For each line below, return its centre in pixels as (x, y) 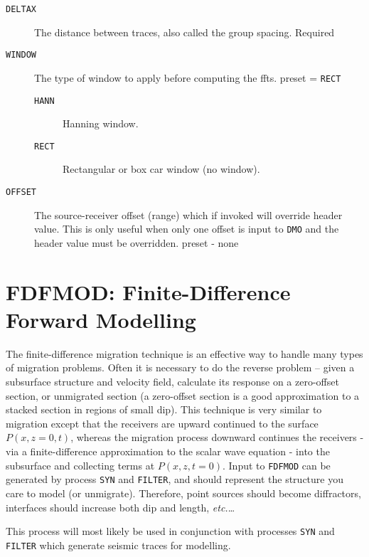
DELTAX (21, 9)
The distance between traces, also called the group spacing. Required (184, 32)
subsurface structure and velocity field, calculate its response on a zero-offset (172, 382)
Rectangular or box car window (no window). (161, 169)
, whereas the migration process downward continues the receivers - (217, 437)
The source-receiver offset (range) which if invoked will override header (188, 214)
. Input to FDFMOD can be (276, 465)
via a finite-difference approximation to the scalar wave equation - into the (168, 451)
